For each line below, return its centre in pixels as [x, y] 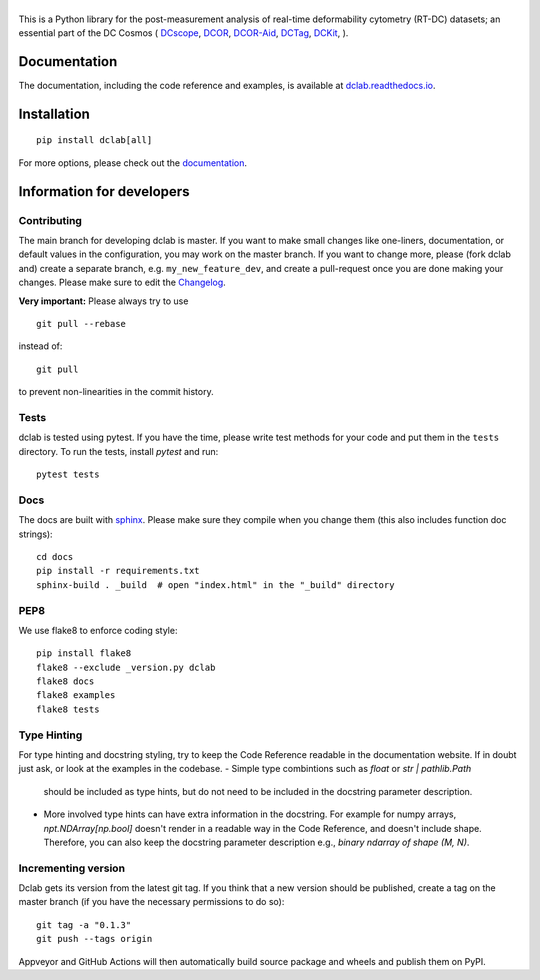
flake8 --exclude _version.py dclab [126, 667]
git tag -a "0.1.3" [84, 924]
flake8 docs [65, 681]
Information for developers [104, 191]
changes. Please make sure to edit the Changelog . [122, 282]
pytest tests [68, 474]
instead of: [40, 346]
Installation [54, 113]
